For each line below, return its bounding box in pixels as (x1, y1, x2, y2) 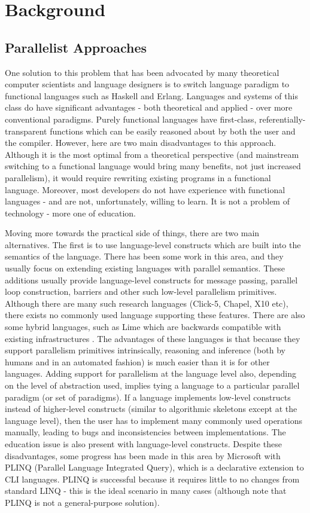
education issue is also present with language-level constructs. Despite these (5, 437, 282, 450)
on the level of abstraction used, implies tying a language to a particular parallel (5, 379, 300, 392)
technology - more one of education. (5, 206, 136, 219)
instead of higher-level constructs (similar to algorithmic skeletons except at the (5, 402, 297, 415)
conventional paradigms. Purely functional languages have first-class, (5, 112, 257, 125)
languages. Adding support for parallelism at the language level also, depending (5, 367, 296, 380)
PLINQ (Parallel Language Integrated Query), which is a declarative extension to (5, 461, 304, 474)
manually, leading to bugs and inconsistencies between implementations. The (5, 426, 286, 438)
